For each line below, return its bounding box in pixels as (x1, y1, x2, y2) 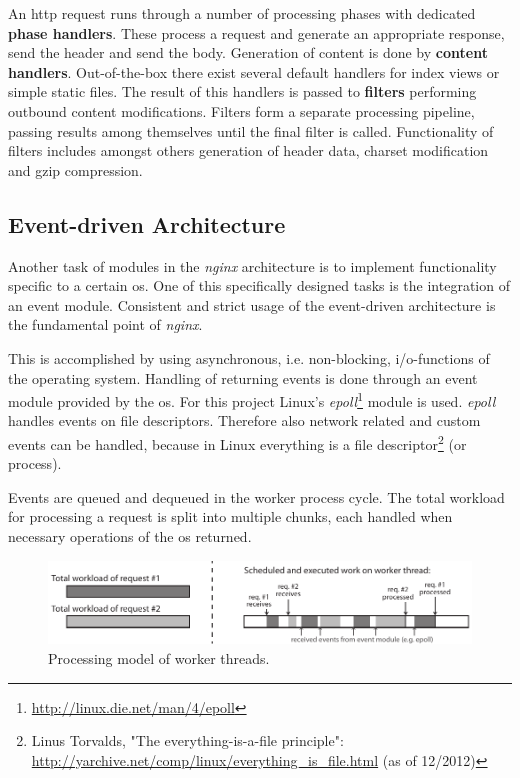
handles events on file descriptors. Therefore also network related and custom (8, 410, 481, 431)
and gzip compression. (8, 159, 143, 180)
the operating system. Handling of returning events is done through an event (8, 367, 478, 388)
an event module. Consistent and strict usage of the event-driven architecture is (8, 294, 496, 315)
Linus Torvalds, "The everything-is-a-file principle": (31, 730, 344, 751)
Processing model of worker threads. (48, 647, 270, 668)
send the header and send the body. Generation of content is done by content (8, 42, 488, 63)
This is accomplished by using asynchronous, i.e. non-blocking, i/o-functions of (8, 347, 490, 368)
